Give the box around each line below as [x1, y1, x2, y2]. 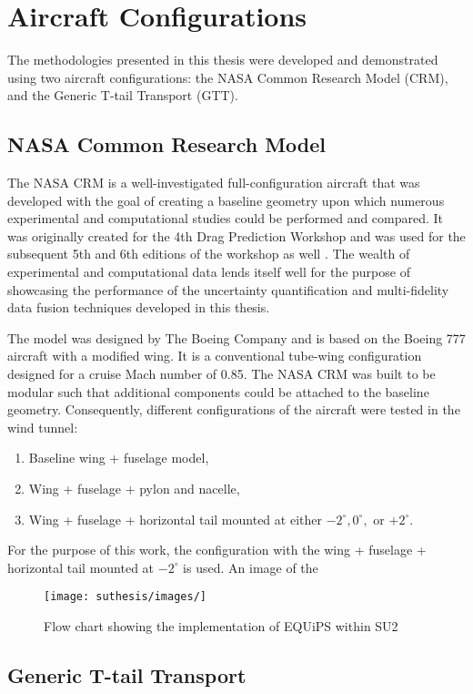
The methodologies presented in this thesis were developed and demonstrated [7, 50, 438, 69]
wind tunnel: [7, 417, 78, 436]
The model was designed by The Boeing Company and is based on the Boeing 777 [7, 328, 466, 347]
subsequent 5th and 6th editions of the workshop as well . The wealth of [7, 244, 410, 263]
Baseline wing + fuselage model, [28, 448, 209, 467]
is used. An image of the [183, 557, 318, 577]
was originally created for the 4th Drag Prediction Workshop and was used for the [7, 226, 466, 245]
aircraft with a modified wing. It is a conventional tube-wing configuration [7, 346, 422, 365]
